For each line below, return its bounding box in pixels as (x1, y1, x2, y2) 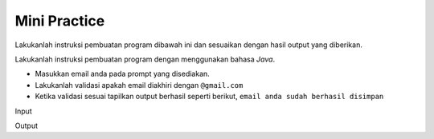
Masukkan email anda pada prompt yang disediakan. (35, 69, 211, 79)
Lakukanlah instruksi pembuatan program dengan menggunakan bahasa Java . (14, 54, 276, 64)
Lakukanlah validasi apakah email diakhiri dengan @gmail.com (35, 80, 244, 89)
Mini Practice (14, 12, 105, 30)
